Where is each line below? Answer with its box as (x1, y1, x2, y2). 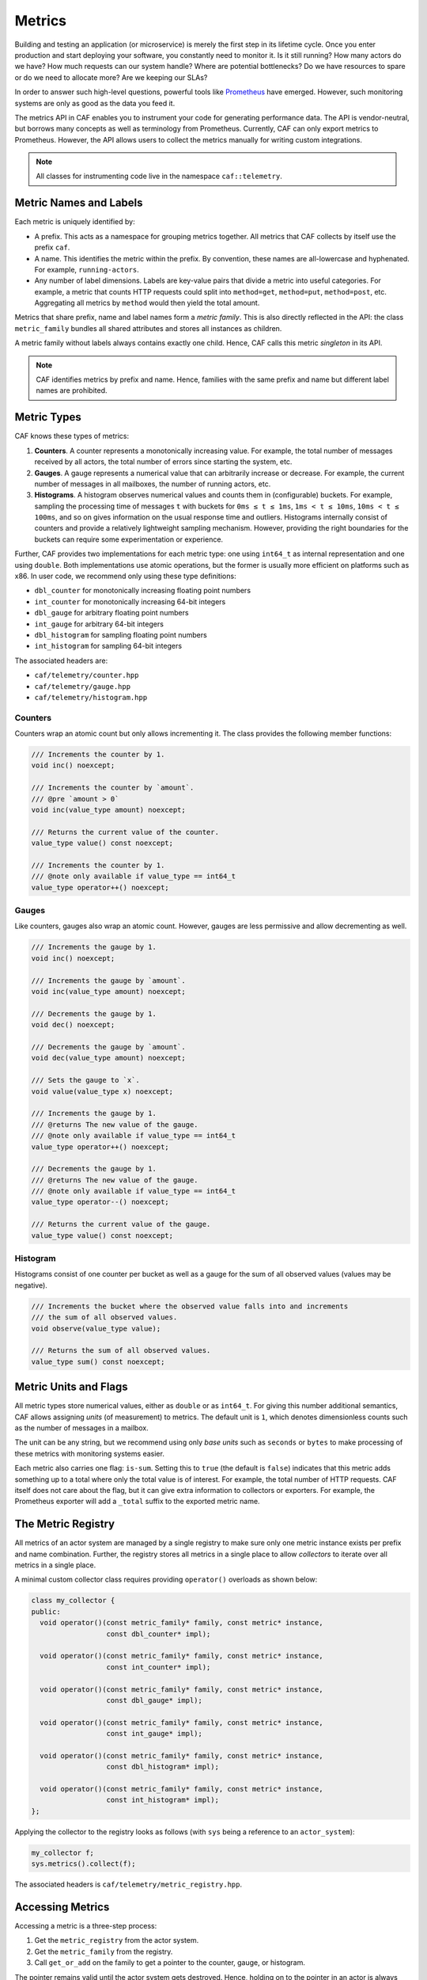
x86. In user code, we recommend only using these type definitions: (14, 571, 236, 581)
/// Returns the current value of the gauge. (31, 1220, 211, 1229)
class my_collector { (31, 1596, 115, 1605)
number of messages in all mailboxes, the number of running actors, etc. (34, 479, 271, 489)
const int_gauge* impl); (106, 1729, 203, 1738)
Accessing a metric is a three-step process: (14, 1921, 157, 1931)
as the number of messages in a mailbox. (14, 1422, 149, 1433)
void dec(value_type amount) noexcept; (31, 1053, 186, 1063)
